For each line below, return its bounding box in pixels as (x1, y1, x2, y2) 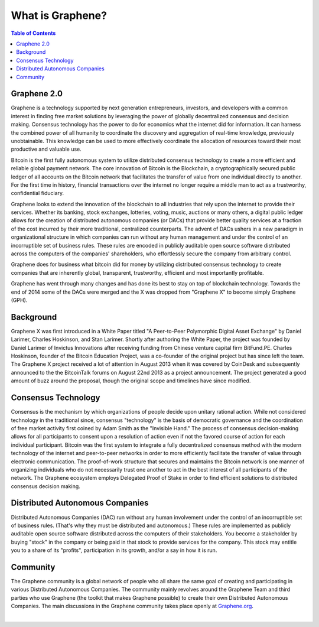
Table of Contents (11, 30, 56, 37)
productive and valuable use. (11, 145, 82, 153)
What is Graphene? (11, 9, 108, 22)
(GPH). (11, 297, 28, 304)
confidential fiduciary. (11, 190, 64, 197)
